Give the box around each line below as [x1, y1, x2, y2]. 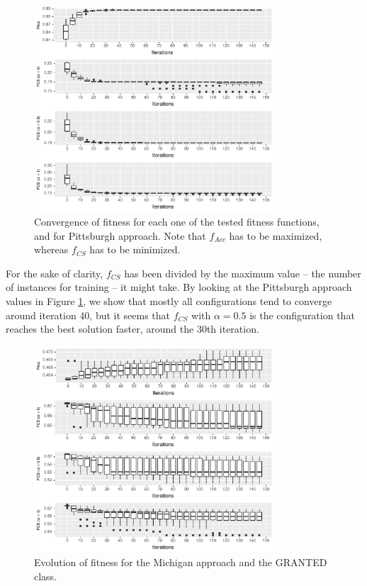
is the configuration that [249, 307, 355, 322]
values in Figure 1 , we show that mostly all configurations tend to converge [6, 294, 332, 309]
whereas [34, 242, 69, 257]
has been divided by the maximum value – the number [124, 265, 361, 280]
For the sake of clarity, [6, 265, 103, 280]
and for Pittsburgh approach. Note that [34, 228, 206, 243]
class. [34, 568, 57, 583]
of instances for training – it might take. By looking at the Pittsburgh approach [6, 280, 352, 294]
